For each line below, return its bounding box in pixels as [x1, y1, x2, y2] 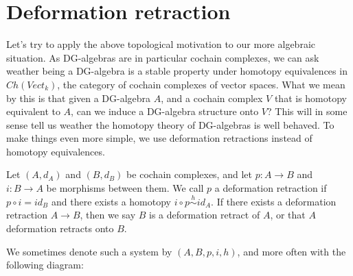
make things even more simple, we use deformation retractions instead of [6, 131, 312, 145]
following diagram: [6, 258, 84, 272]
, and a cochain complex [161, 90, 263, 105]
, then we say [80, 208, 136, 222]
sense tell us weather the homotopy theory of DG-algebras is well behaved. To [6, 117, 334, 131]
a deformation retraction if [214, 181, 327, 195]
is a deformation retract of [149, 208, 260, 222]
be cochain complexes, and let [126, 167, 252, 181]
